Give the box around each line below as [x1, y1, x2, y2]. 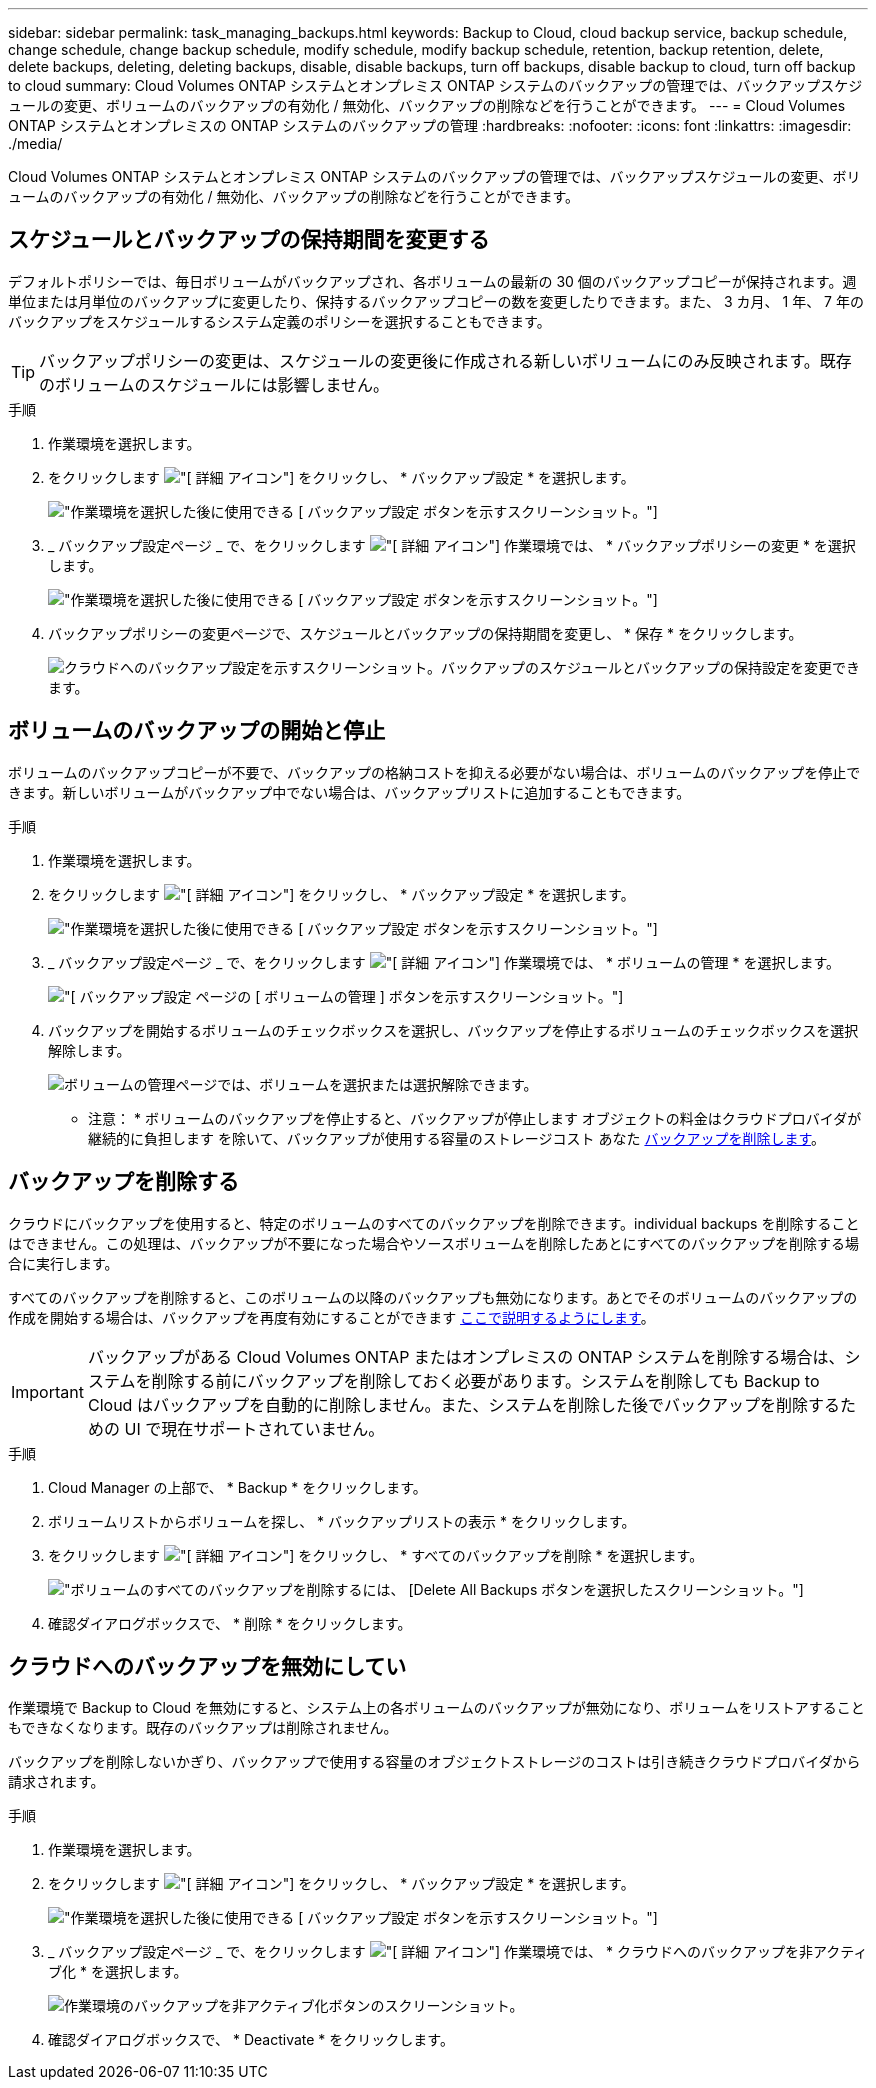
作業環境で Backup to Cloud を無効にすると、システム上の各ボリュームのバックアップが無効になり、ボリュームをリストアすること [8, 1699, 865, 1717]
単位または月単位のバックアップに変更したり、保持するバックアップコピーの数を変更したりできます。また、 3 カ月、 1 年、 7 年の [8, 292, 864, 310]
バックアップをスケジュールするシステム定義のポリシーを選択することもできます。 [8, 312, 551, 330]
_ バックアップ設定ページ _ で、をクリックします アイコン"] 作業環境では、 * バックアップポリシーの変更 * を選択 [48, 536, 856, 554]
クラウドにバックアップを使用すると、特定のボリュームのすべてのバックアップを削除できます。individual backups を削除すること [8, 1214, 860, 1232]
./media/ [8, 135, 63, 152]
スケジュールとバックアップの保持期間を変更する [8, 227, 490, 253]
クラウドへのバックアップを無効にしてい [8, 1653, 407, 1679]
